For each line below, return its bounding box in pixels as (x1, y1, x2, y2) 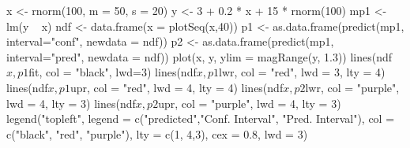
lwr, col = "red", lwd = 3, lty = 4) (219, 64, 386, 80)
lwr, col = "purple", (305, 79, 400, 95)
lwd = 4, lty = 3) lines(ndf (6, 94, 136, 111)
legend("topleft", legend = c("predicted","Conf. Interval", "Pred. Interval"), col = (6, 110, 395, 127)
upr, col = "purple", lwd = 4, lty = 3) (158, 94, 341, 111)
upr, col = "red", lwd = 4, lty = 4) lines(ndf (70, 79, 284, 95)
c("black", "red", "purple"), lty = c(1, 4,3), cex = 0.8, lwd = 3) (6, 125, 308, 142)
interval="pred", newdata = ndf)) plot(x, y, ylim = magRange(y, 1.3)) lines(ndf (6, 48, 393, 65)
